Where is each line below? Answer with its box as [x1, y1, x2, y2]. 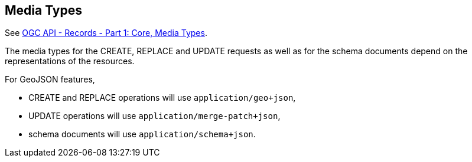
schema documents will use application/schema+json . [28, 129, 256, 140]
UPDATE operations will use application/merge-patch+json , [28, 111, 281, 121]
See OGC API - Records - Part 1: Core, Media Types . [5, 28, 207, 38]
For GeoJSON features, [5, 74, 95, 85]
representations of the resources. [5, 56, 135, 67]
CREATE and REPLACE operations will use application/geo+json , [28, 92, 296, 103]
